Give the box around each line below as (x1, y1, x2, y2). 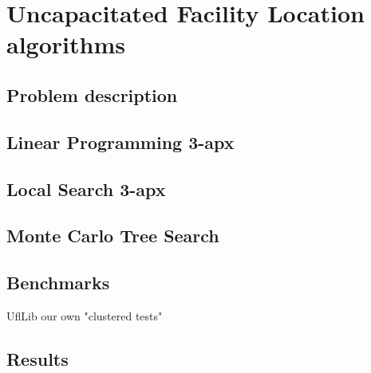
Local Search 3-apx (6, 176, 166, 201)
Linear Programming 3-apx (6, 129, 235, 154)
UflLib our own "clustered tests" (6, 307, 163, 324)
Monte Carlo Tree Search (6, 223, 219, 248)
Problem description (6, 82, 178, 107)
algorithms (6, 28, 125, 61)
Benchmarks (6, 270, 110, 295)
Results (6, 346, 69, 371)
